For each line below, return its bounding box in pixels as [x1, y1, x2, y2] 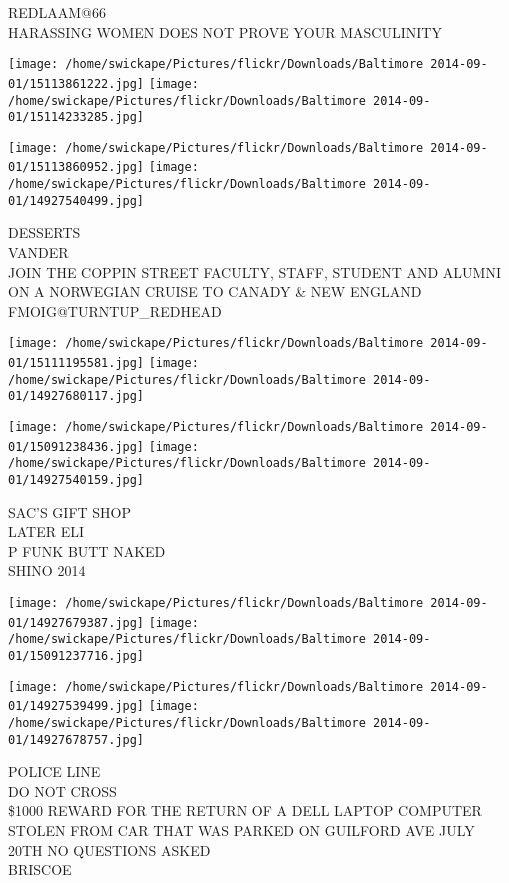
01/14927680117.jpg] [8, 389, 145, 404]
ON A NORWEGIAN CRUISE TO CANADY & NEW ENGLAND [8, 281, 422, 302]
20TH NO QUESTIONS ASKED [8, 839, 211, 860]
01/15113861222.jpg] [8, 76, 145, 91]
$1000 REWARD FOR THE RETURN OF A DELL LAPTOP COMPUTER [8, 800, 482, 821]
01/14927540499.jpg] [8, 193, 145, 208]
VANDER [8, 242, 69, 263]
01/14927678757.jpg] [8, 732, 145, 747]
